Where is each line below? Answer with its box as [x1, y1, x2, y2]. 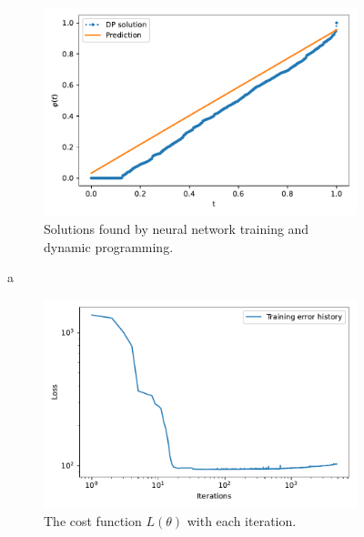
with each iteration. [187, 511, 297, 530]
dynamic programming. [44, 237, 174, 256]
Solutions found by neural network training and [44, 218, 309, 238]
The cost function [44, 511, 142, 530]
